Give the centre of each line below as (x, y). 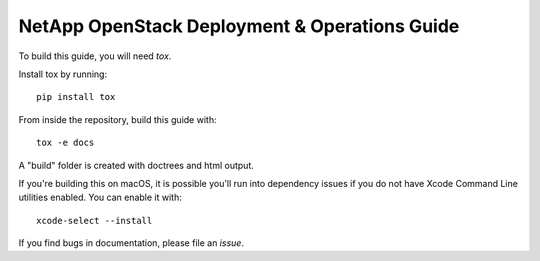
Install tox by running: (63, 74)
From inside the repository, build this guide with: (117, 119)
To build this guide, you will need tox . (95, 56)
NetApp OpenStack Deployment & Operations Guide (239, 26)
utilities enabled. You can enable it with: (100, 197)
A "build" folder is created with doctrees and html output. (136, 165)
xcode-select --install (94, 220)
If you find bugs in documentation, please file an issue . (131, 243)
